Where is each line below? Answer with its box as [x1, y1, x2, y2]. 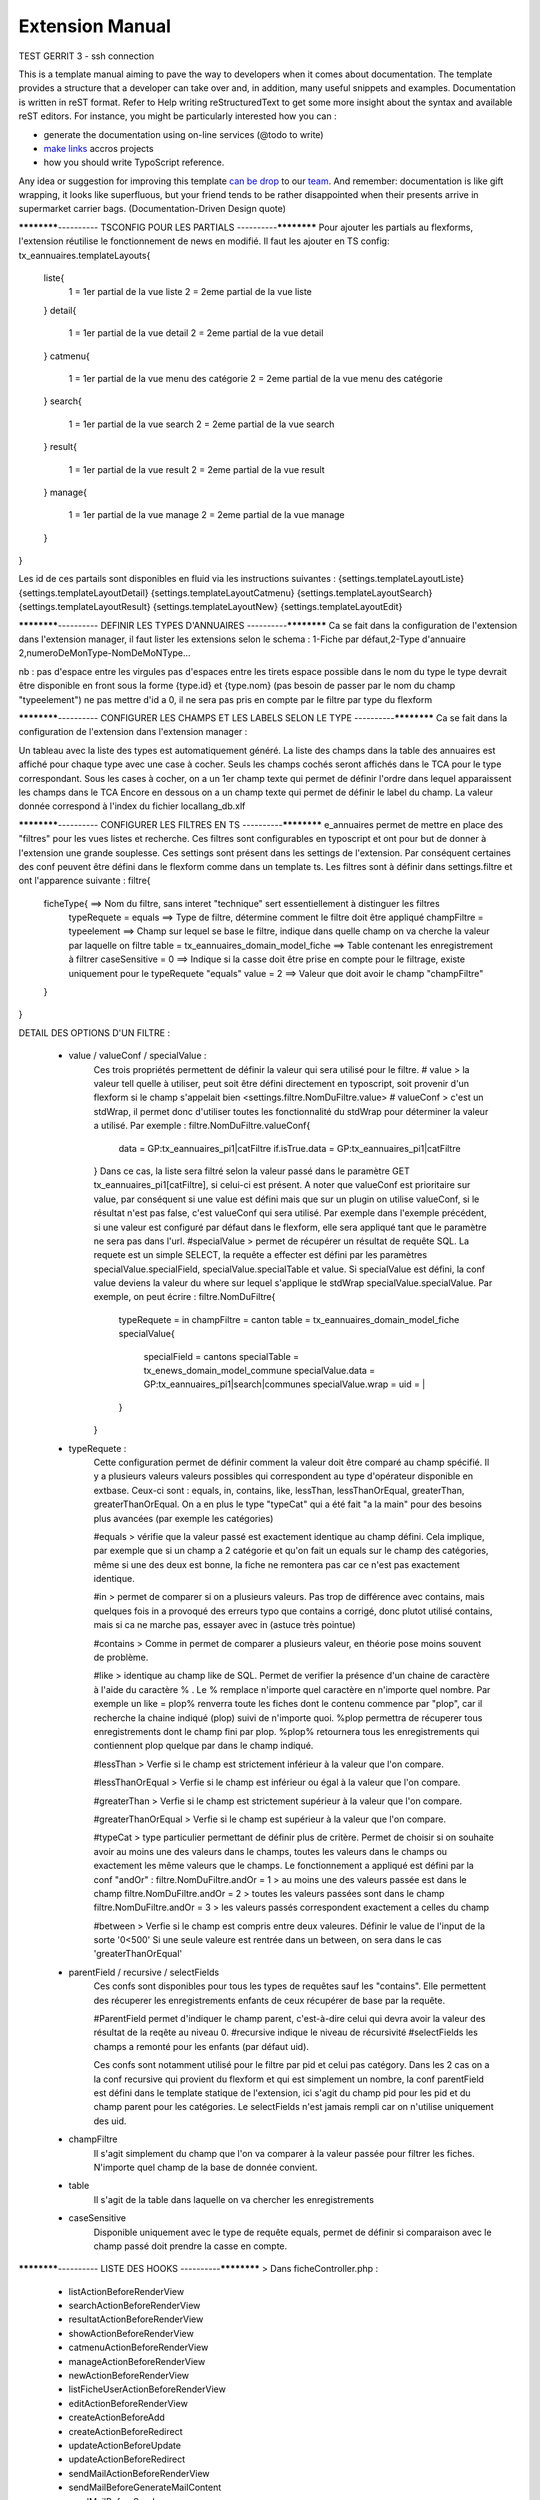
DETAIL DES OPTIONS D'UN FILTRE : [18, 1026, 170, 1039]
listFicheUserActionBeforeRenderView [68, 2383, 227, 2395]
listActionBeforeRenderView [68, 2285, 185, 2297]
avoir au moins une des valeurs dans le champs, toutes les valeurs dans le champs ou [93, 1845, 448, 1857]
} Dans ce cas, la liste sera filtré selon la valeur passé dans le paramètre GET [93, 1165, 410, 1177]
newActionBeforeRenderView [68, 2370, 190, 2382]
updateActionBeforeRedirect [68, 2453, 186, 2465]
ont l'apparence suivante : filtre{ [18, 875, 151, 887]
